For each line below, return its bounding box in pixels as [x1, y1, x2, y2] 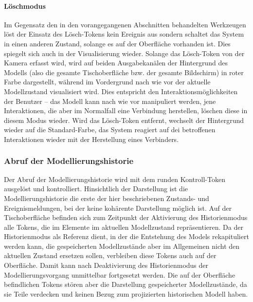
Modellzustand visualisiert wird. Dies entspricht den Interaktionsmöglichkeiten [4, 86, 238, 96]
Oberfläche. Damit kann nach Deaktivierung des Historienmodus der [4, 260, 209, 270]
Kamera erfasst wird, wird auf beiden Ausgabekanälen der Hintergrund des [4, 58, 228, 68]
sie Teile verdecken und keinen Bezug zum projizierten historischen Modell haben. [4, 288, 248, 299]
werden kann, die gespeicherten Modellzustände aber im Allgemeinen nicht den [4, 241, 240, 251]
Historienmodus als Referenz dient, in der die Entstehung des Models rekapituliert [4, 231, 249, 242]
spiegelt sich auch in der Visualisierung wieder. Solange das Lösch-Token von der [4, 48, 245, 58]
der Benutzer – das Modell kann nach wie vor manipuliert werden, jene [4, 96, 216, 106]
